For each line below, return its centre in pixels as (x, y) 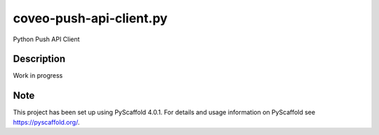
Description (39, 59)
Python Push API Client (46, 39)
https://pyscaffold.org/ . (46, 122)
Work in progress (38, 76)
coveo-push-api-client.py (90, 18)
